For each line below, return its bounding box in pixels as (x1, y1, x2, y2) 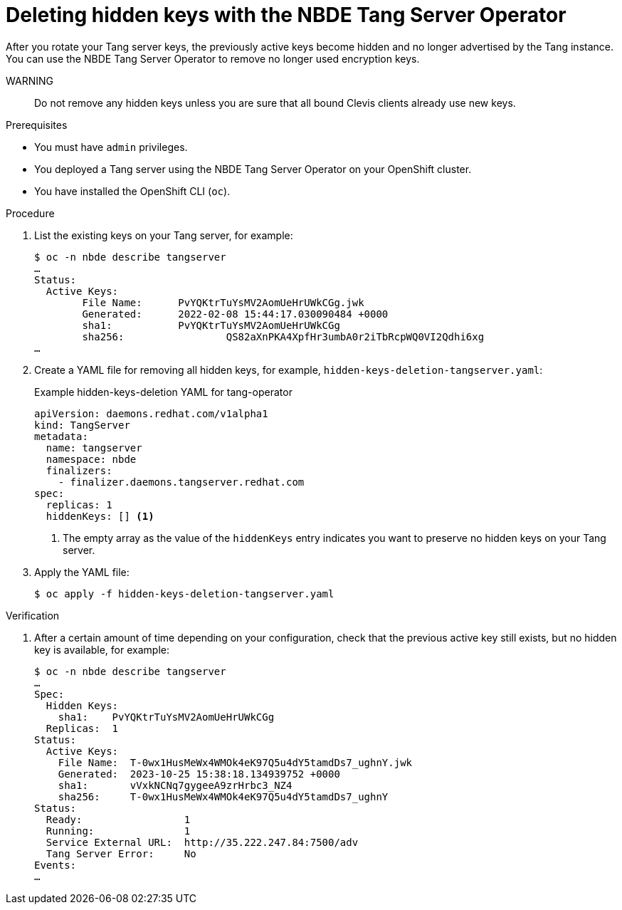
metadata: (34, 430, 88, 442)
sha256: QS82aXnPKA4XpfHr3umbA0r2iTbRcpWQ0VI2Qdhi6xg (82, 330, 485, 342)
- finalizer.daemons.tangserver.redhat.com (58, 476, 305, 488)
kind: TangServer (34, 419, 130, 431)
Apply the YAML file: (34, 565, 130, 578)
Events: (34, 859, 77, 871)
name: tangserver (46, 441, 142, 454)
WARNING (6, 74, 53, 87)
